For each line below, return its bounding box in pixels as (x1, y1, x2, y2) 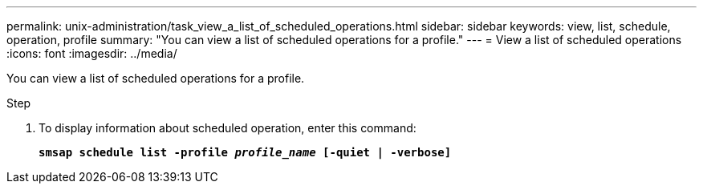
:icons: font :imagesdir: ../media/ (6, 46, 177, 60)
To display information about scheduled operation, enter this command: (39, 121, 417, 135)
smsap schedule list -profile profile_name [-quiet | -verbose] (39, 146, 452, 159)
